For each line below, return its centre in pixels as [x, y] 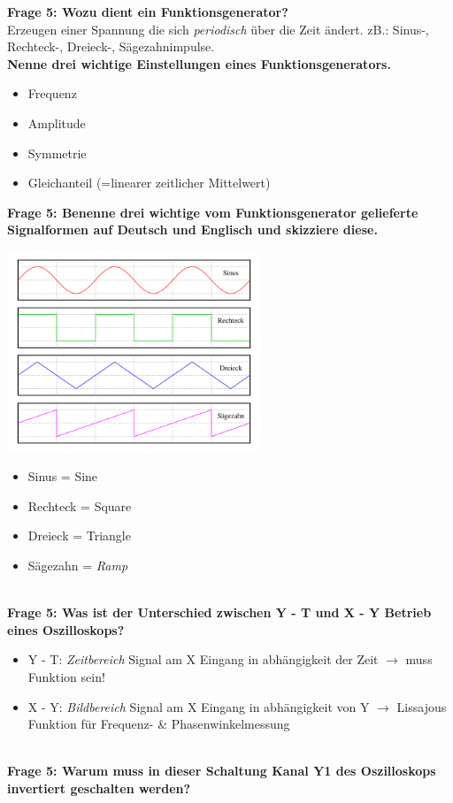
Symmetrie [57, 153]
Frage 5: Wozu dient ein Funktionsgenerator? [148, 11]
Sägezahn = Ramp [78, 566]
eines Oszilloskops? [66, 629]
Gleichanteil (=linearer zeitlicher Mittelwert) [149, 183]
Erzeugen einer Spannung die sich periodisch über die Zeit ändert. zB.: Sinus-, [218, 29]
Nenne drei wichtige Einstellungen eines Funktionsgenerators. [199, 63]
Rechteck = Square [80, 505]
